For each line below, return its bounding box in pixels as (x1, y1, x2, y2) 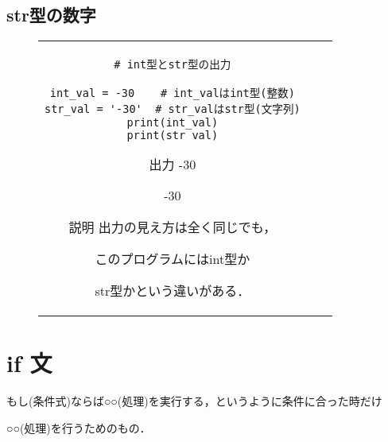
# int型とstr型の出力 (114, 58, 231, 72)
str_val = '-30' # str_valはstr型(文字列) (45, 103, 301, 116)
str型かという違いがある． (95, 281, 250, 300)
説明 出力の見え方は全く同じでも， (68, 218, 277, 237)
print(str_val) (126, 129, 219, 142)
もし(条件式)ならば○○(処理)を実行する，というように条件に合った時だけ (6, 393, 382, 409)
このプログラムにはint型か (95, 250, 250, 269)
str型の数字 (6, 2, 96, 27)
